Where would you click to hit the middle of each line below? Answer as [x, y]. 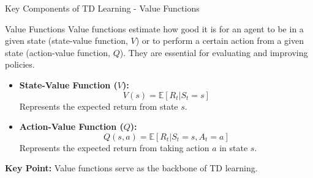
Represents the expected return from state [99, 106]
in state [234, 147]
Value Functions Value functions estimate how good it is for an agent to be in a [154, 28]
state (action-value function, [58, 52]
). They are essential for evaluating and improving [214, 52]
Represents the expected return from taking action [114, 147]
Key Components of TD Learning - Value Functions [102, 8]
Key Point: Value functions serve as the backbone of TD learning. [131, 168]
